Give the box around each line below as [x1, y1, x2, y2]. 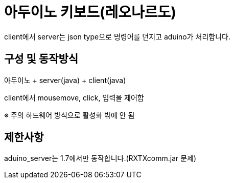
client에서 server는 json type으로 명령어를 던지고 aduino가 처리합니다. [4, 32, 230, 41]
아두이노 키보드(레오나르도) [4, 4, 176, 21]
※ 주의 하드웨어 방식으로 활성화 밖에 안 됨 [4, 110, 135, 119]
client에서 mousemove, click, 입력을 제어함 [4, 93, 144, 102]
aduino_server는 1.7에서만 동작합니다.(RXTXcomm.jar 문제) [4, 154, 197, 163]
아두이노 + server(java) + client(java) [4, 75, 126, 85]
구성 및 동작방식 [4, 52, 79, 66]
